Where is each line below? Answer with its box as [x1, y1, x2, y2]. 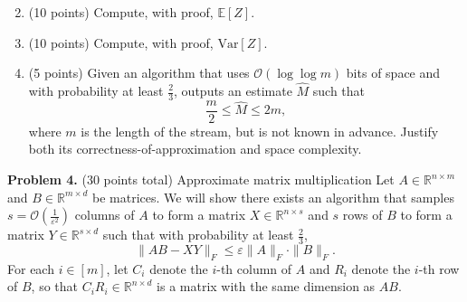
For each [7, 259, 54, 278]
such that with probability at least [102, 225, 294, 244]
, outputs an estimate [174, 81, 292, 99]
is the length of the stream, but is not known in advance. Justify [81, 121, 439, 140]
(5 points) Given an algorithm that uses [28, 63, 250, 82]
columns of [74, 205, 135, 224]
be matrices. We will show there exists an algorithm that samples [92, 187, 454, 206]
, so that [31, 277, 79, 296]
